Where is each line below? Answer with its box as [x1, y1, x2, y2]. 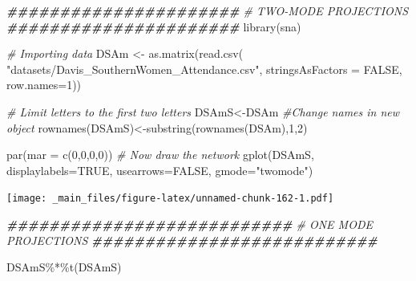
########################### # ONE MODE [6, 216, 373, 232]
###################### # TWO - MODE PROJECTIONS [6, 2, 409, 18]
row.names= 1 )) [6, 76, 82, 93]
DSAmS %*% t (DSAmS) [6, 259, 122, 275]
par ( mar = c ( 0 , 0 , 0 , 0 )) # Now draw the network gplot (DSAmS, [6, 146, 314, 163]
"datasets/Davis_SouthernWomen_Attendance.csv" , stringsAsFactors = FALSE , [6, 60, 402, 77]
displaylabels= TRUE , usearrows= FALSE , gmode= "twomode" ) [6, 161, 313, 178]
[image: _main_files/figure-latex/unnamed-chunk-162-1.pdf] [6, 193, 334, 205]
